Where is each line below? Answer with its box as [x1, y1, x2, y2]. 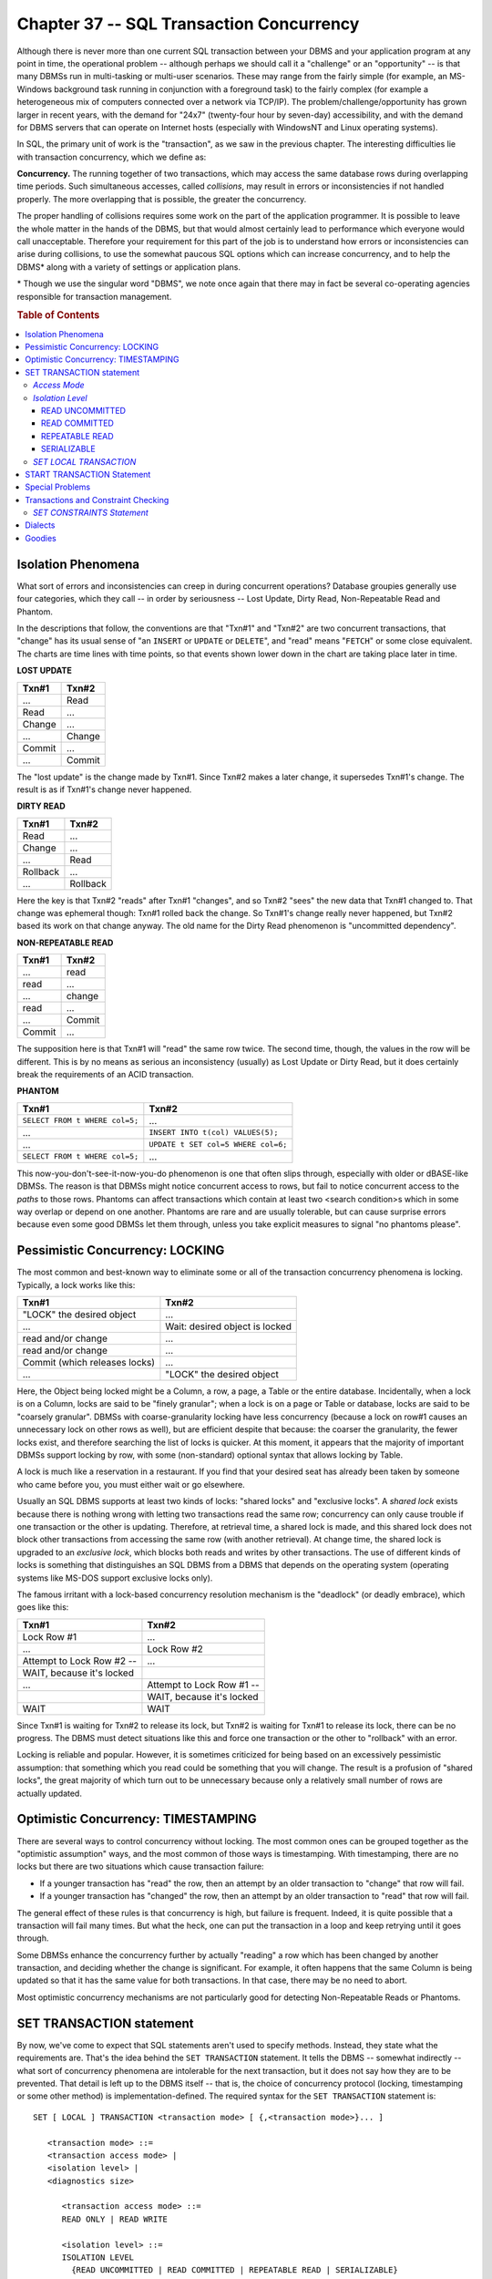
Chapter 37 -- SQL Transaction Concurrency [16, 14, 360, 34]
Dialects [25, 520, 56, 531]
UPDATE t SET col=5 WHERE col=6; [149, 1139, 288, 1150]
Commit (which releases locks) [22, 1356, 155, 1369]
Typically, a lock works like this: [16, 1279, 136, 1290]
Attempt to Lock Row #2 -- [22, 1655, 137, 1667]
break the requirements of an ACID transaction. [16, 1069, 195, 1080]
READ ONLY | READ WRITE [61, 2213, 169, 2224]
